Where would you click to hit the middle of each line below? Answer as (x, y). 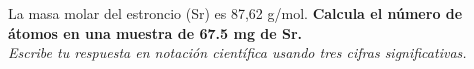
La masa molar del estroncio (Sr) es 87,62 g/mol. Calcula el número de (235, 13)
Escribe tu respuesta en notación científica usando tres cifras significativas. (237, 52)
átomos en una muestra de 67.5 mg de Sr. (155, 32)
